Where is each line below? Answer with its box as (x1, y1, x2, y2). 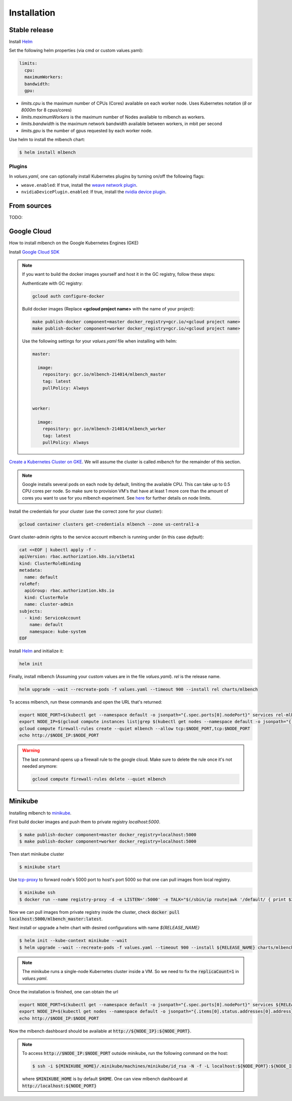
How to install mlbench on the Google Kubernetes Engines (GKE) (9, 240, 139, 246)
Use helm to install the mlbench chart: (9, 136, 85, 142)
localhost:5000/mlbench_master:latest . (9, 916, 103, 921)
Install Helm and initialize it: (9, 648, 64, 654)
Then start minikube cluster (9, 851, 64, 857)
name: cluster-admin (24, 601, 73, 607)
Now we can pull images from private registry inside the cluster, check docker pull (9, 909, 180, 915)
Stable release (9, 26, 54, 34)
